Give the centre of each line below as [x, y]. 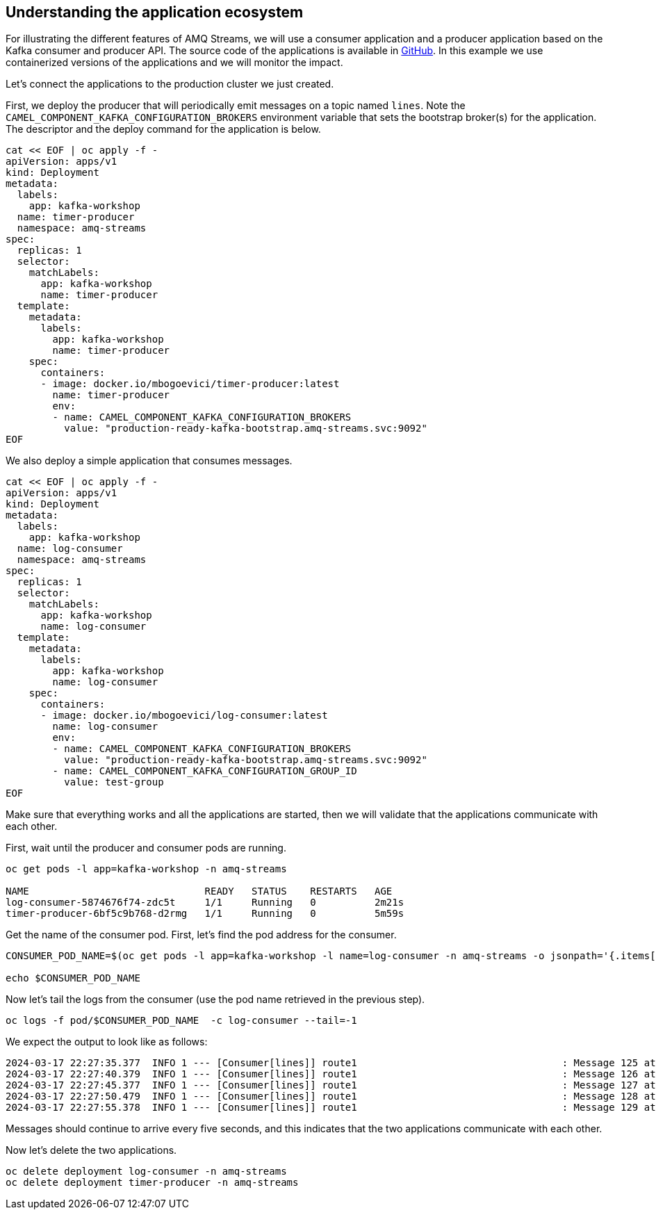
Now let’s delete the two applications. [91, 1150]
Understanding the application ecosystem [155, 12]
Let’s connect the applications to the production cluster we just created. [170, 84]
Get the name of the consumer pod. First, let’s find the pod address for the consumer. [201, 935]
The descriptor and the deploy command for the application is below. [163, 129]
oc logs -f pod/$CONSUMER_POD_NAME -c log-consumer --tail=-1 [181, 1021]
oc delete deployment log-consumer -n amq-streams [146, 1172]
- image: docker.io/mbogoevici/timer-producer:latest [190, 384]
